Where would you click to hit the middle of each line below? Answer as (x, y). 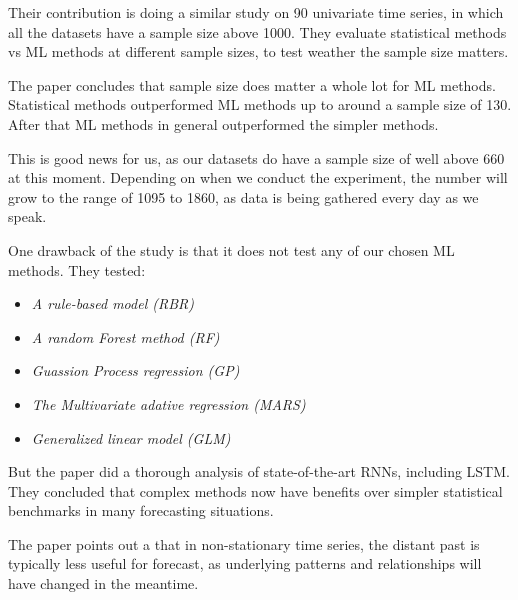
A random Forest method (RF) (125, 336)
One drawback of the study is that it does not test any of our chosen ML (231, 249)
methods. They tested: (77, 269)
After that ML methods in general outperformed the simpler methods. (223, 123)
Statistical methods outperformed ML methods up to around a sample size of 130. (260, 104)
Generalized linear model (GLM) (131, 437)
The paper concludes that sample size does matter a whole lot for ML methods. (252, 84)
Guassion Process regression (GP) (135, 370)
